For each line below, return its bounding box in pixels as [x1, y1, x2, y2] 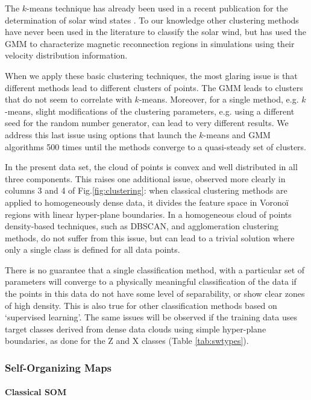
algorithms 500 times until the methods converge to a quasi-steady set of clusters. [5, 140, 307, 153]
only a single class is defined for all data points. [5, 243, 180, 256]
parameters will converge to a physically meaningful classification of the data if [5, 275, 297, 288]
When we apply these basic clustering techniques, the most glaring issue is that [5, 69, 298, 81]
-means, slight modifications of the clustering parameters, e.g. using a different [5, 104, 295, 117]
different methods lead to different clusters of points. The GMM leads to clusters [5, 81, 303, 94]
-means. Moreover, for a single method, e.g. [139, 93, 299, 106]
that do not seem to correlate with [5, 93, 132, 106]
